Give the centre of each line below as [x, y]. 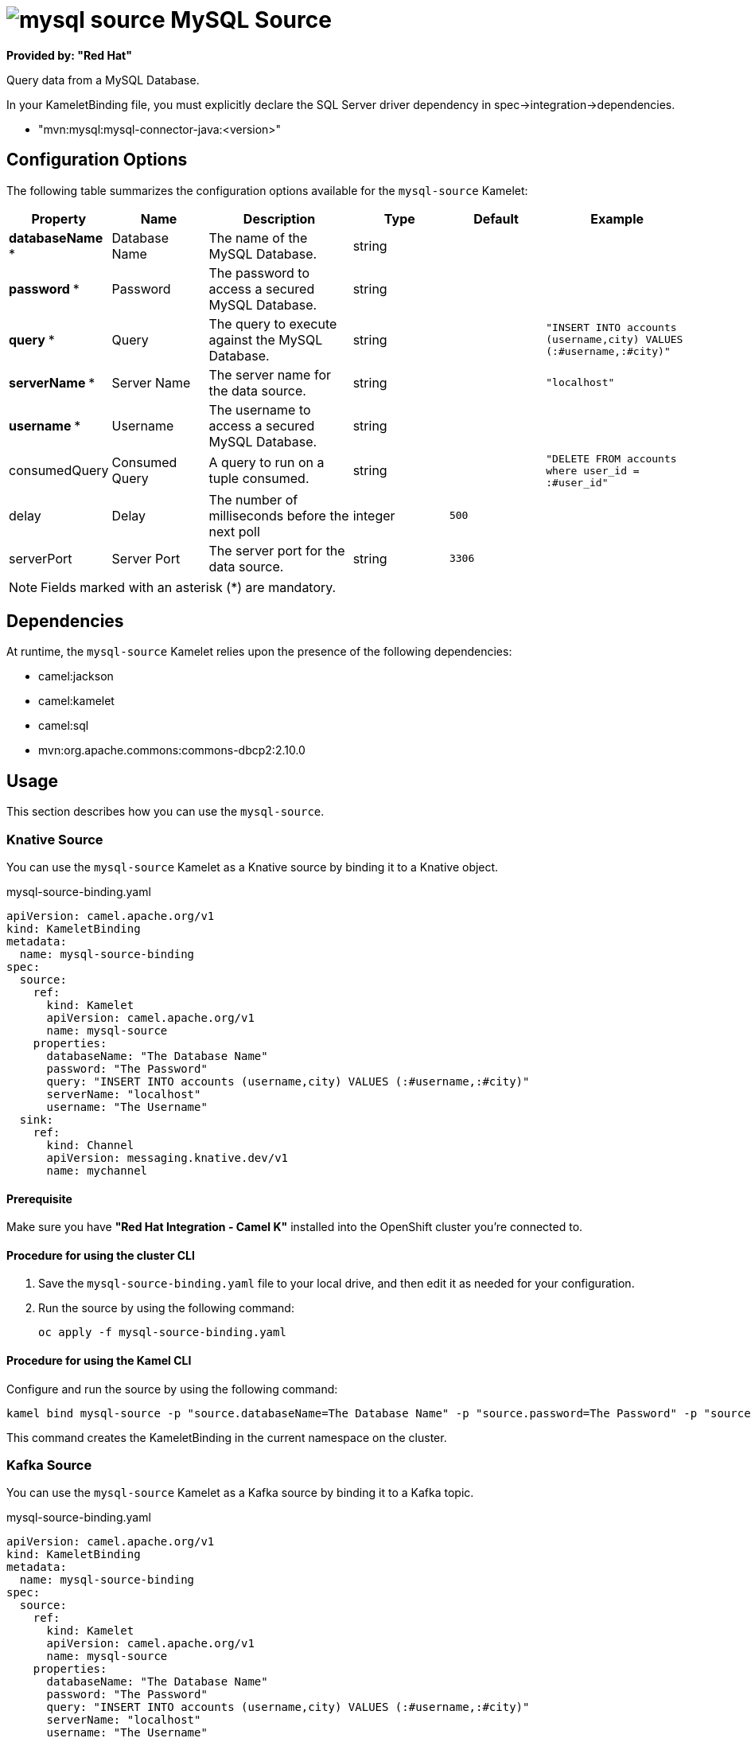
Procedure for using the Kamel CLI [99, 1361]
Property [59, 218]
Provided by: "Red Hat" [69, 55]
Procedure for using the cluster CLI [101, 1255]
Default [496, 218]
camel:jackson [76, 676]
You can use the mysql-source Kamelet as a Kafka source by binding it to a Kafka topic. [240, 1493]
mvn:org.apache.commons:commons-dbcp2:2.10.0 [172, 750]
